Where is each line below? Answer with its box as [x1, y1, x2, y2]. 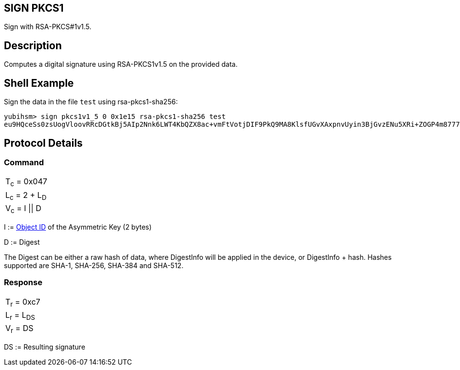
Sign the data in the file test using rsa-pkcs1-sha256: [4, 97, 178, 106]
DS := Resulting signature [4, 343, 85, 351]
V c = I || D [5, 203, 41, 214]
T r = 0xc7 [5, 296, 40, 308]
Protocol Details [4, 136, 83, 149]
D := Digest [4, 237, 40, 246]
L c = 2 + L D [5, 190, 47, 201]
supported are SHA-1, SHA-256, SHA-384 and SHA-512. [4, 261, 184, 270]
